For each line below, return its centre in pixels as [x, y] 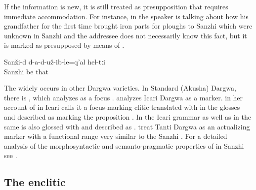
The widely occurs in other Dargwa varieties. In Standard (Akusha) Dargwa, [120, 88]
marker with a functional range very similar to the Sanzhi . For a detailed [116, 136]
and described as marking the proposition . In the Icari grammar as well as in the [128, 116]
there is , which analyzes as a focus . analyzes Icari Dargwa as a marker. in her [124, 97]
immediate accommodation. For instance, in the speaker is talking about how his [126, 16]
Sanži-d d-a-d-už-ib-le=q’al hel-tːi [55, 61]
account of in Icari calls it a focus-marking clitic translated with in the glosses [122, 107]
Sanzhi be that [26, 71]
